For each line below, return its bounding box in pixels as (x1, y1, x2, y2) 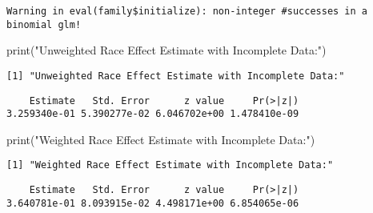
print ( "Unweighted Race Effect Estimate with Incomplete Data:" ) (6, 42, 327, 58)
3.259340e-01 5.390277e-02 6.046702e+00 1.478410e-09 (6, 108, 299, 120)
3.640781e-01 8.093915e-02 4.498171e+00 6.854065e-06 (6, 197, 299, 209)
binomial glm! (6, 18, 82, 30)
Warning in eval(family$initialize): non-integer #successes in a (6, 6, 368, 17)
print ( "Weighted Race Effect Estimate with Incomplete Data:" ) (6, 131, 315, 147)
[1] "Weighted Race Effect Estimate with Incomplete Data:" (6, 159, 334, 171)
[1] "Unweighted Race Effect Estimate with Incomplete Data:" (6, 70, 345, 82)
